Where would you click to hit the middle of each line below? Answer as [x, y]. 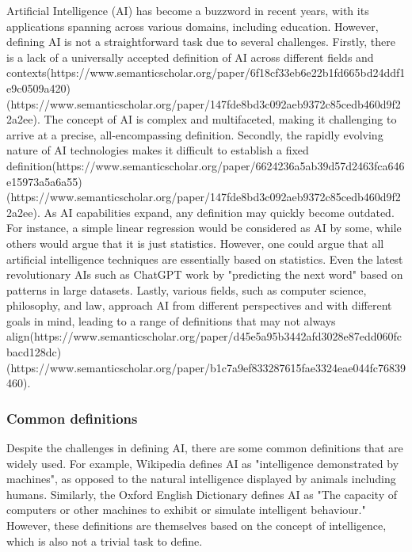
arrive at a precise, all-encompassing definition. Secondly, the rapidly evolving [195, 134]
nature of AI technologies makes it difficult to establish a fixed [158, 150]
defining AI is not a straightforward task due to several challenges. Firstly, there [201, 42]
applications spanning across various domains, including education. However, [193, 26]
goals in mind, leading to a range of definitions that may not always [171, 320]
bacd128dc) [34, 352]
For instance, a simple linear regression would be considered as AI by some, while [204, 228]
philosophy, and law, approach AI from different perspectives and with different [199, 305]
